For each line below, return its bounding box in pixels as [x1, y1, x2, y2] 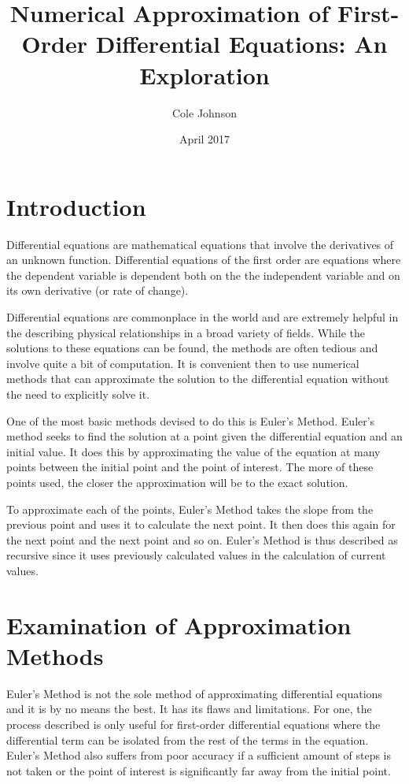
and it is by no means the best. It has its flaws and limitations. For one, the [6, 700, 372, 717]
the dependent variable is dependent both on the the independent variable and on [6, 266, 400, 283]
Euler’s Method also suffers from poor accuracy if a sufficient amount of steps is [6, 747, 392, 764]
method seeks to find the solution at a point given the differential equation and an [6, 428, 403, 444]
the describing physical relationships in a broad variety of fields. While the [6, 324, 365, 340]
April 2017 [179, 131, 230, 147]
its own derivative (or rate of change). [6, 282, 189, 299]
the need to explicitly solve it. [6, 385, 150, 402]
